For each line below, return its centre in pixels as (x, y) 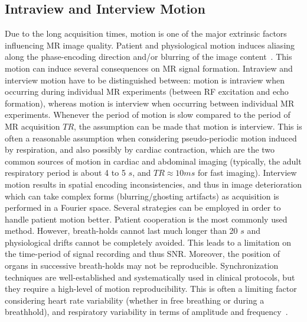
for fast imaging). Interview (247, 173)
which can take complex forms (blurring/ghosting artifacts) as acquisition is (142, 196)
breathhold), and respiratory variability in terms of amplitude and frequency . (146, 312)
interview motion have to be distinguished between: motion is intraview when (145, 80)
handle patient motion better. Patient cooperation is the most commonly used (146, 219)
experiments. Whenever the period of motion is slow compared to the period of (148, 115)
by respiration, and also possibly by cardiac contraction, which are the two (140, 149)
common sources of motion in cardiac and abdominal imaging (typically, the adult (153, 161)
